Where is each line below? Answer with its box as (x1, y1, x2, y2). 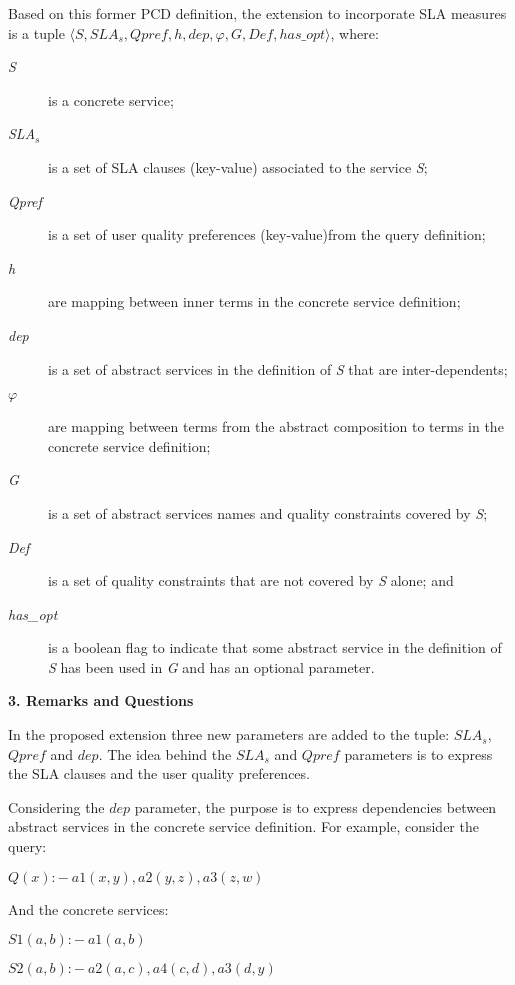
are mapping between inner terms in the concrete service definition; (48, 291, 461, 312)
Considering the (8, 796, 105, 817)
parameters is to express (344, 743, 493, 764)
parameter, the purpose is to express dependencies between (134, 796, 497, 817)
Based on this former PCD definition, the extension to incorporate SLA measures (8, 3, 507, 23)
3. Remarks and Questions (8, 690, 194, 711)
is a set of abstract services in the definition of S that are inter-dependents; (48, 358, 508, 379)
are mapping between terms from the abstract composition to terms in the (48, 416, 504, 437)
